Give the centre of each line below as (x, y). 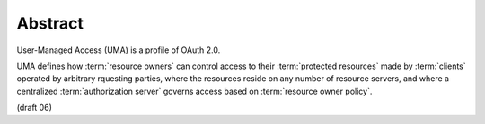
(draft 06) (35, 108)
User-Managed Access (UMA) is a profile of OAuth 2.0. (119, 50)
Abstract (50, 23)
